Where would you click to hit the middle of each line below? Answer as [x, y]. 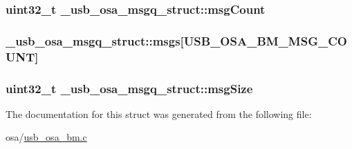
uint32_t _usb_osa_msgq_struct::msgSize [129, 88]
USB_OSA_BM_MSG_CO [265, 40]
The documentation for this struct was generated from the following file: [159, 113]
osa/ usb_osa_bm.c [46, 137]
